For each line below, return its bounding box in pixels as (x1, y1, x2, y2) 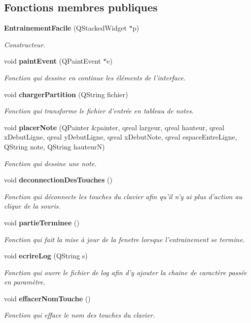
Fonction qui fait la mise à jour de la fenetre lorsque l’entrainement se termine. (4, 234, 245, 244)
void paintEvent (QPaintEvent (4, 56, 101, 66)
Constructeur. (4, 39, 46, 49)
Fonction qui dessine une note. (4, 158, 97, 168)
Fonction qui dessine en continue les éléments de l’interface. (4, 72, 186, 82)
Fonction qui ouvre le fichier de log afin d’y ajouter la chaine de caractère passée (4, 267, 247, 277)
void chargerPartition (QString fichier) (4, 89, 128, 99)
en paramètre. (4, 277, 45, 287)
